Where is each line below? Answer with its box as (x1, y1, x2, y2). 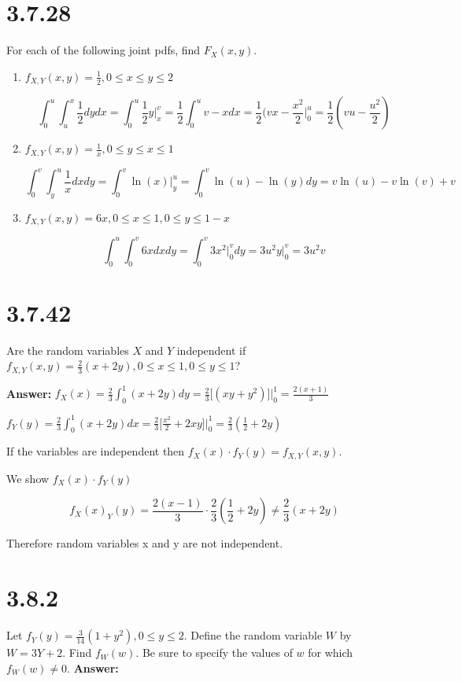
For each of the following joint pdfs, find (6, 42, 201, 58)
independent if (176, 341, 246, 358)
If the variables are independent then (6, 443, 185, 459)
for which (308, 644, 353, 661)
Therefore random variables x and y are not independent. (6, 535, 283, 551)
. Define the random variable (183, 627, 323, 643)
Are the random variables (6, 341, 129, 358)
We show (6, 470, 50, 486)
